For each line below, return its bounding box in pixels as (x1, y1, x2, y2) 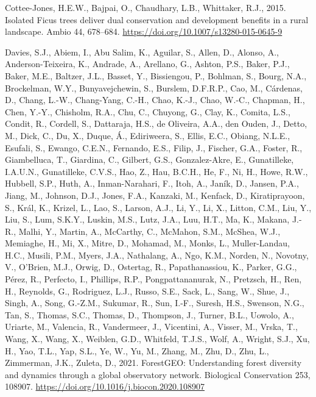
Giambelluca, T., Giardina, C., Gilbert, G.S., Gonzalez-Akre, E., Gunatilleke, (5, 153, 294, 166)
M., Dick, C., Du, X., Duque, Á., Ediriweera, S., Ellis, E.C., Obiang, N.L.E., (5, 129, 290, 141)
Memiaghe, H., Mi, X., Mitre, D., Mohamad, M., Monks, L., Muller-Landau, (5, 237, 290, 249)
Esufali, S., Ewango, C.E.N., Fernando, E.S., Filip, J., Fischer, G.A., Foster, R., (5, 141, 303, 154)
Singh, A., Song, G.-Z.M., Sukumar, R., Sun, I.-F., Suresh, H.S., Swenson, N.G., (5, 296, 304, 309)
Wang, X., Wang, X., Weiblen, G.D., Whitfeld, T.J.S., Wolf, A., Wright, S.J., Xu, (5, 332, 310, 345)
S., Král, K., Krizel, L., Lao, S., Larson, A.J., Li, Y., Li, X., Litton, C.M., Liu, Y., (5, 201, 312, 213)
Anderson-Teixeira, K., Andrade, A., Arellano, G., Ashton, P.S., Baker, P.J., (5, 57, 290, 70)
